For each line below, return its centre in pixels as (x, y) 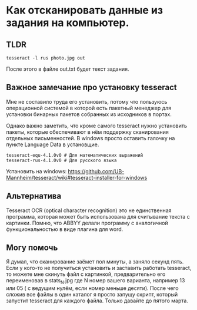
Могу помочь (32, 248)
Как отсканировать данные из (85, 10)
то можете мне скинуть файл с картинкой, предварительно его (86, 274)
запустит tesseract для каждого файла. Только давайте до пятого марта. (97, 301)
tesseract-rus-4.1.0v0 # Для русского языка (61, 160)
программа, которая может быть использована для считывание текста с (98, 216)
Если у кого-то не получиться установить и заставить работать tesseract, (99, 268)
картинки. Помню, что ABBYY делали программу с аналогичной (87, 223)
